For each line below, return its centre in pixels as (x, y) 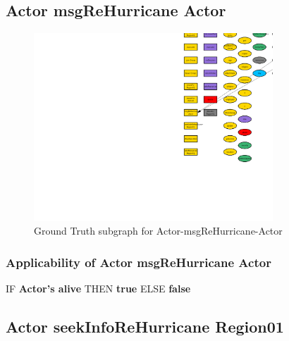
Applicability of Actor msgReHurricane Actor (139, 262)
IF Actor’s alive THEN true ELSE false (98, 289)
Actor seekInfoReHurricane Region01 (145, 327)
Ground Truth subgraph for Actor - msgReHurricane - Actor (158, 231)
